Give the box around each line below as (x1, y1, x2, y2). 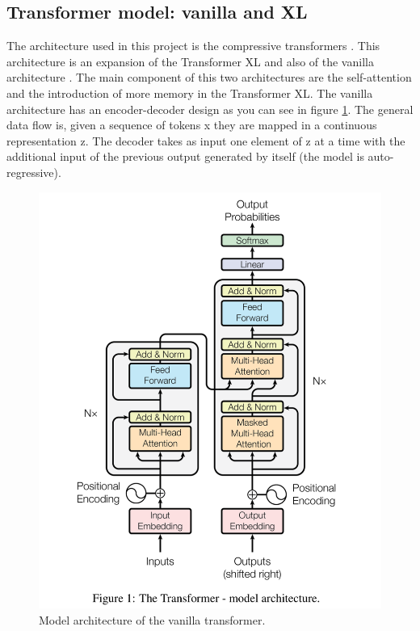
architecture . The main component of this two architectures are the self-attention (6, 69, 412, 86)
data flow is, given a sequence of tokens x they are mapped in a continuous (6, 116, 377, 133)
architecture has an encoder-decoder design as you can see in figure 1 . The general (6, 100, 414, 117)
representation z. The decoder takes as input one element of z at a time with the (6, 132, 405, 149)
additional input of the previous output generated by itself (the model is (6, 148, 364, 165)
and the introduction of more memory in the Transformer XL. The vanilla (6, 84, 373, 101)
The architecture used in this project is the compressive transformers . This (6, 37, 380, 54)
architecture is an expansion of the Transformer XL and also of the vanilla (6, 53, 374, 69)
